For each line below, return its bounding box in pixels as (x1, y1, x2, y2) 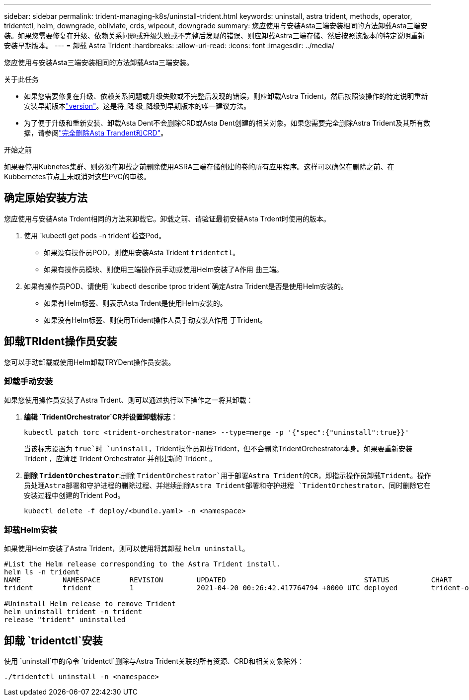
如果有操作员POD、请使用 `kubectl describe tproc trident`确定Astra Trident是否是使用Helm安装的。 (24, 281, 348, 290)
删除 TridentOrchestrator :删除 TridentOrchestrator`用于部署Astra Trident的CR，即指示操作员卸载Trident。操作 (24, 471, 431, 480)
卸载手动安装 (4, 376, 53, 387)
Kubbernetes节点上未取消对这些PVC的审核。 (4, 172, 151, 181)
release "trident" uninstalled (4, 616, 126, 624)
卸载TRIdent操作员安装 (4, 335, 117, 348)
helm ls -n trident (4, 568, 79, 576)
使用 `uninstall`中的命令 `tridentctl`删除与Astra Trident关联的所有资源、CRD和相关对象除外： (4, 657, 305, 666)
